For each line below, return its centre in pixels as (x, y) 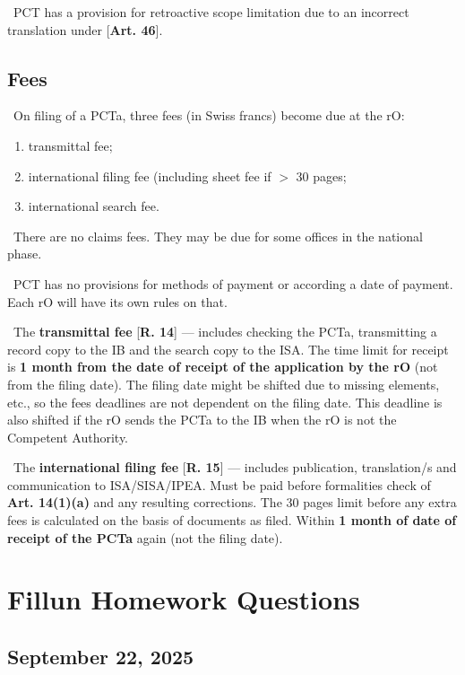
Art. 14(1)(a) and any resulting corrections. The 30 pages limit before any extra (232, 502)
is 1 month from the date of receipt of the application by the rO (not (223, 367)
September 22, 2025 (101, 657)
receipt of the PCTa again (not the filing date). (145, 537)
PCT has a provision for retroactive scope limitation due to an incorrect (211, 12)
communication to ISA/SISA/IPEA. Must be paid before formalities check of (219, 484)
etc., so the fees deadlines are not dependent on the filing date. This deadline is (225, 402)
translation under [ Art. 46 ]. (85, 29)
